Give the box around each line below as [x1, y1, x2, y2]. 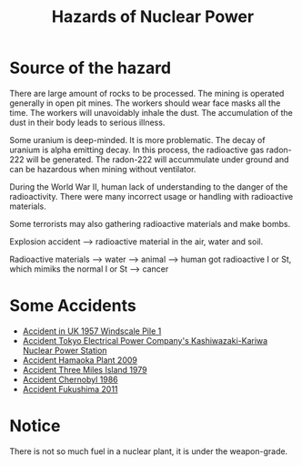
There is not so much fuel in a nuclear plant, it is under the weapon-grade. [9, 445, 288, 457]
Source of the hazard [9, 57, 171, 78]
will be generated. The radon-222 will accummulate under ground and [25, 153, 289, 165]
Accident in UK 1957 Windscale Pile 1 [22, 326, 162, 337]
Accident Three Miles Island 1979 [22, 364, 147, 375]
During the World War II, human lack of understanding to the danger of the [9, 181, 288, 192]
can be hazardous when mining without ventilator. [9, 163, 196, 174]
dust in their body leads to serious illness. [9, 117, 166, 128]
